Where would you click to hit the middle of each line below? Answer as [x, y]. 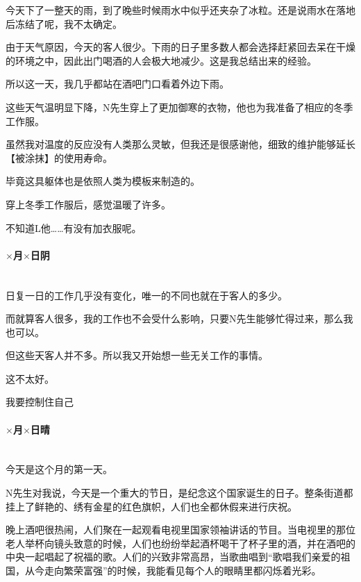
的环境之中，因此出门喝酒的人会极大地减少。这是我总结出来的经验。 [161, 60]
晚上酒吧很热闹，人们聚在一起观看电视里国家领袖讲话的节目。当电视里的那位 [180, 530]
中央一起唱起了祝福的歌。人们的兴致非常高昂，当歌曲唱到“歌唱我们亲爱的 [173, 557]
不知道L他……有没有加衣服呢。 [74, 227]
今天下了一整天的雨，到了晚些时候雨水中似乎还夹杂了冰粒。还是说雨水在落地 [180, 10]
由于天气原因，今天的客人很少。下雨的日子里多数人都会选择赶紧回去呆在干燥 [180, 47]
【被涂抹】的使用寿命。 [59, 157]
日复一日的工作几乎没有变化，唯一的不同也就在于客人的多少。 [146, 295]
